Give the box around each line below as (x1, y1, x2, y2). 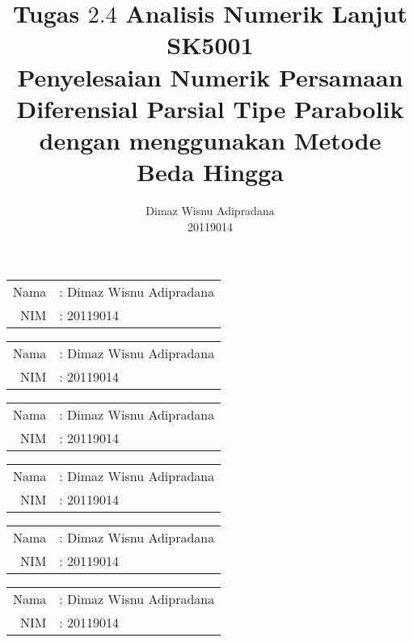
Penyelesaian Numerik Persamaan (17, 60, 403, 93)
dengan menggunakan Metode (39, 123, 381, 156)
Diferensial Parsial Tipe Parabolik (16, 91, 404, 125)
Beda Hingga (137, 155, 284, 188)
